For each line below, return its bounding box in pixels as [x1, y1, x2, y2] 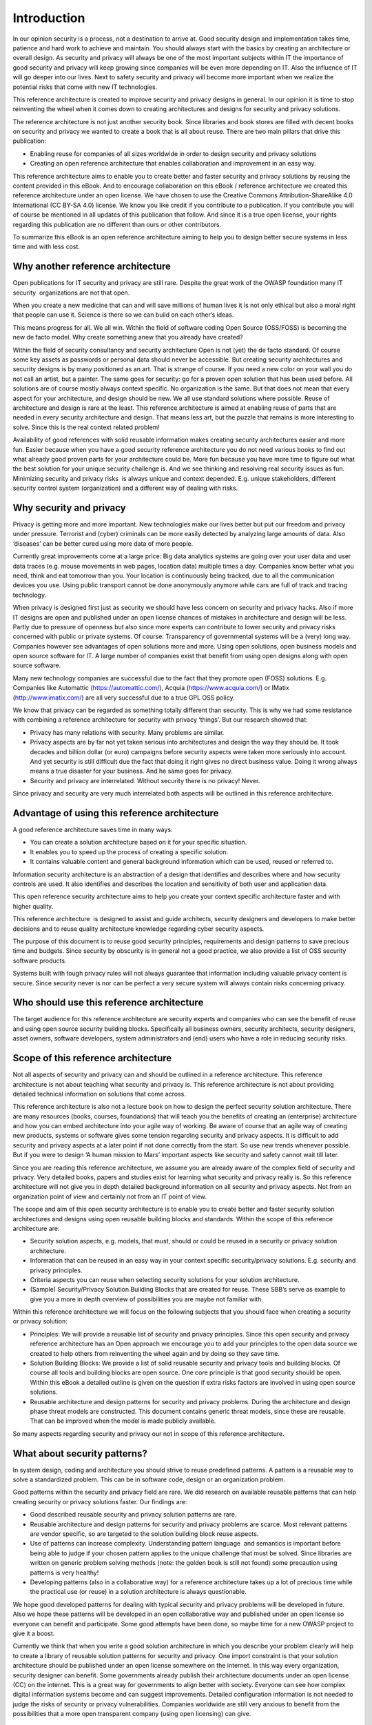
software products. [12, 956, 67, 965]
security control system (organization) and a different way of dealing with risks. [12, 484, 238, 493]
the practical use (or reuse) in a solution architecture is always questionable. [30, 1588, 247, 1596]
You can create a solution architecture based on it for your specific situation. [30, 838, 247, 847]
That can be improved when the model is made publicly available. [30, 1417, 216, 1425]
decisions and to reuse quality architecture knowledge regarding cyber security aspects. [12, 925, 265, 933]
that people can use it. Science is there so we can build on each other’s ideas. [12, 310, 234, 319]
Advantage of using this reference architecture [12, 807, 219, 819]
